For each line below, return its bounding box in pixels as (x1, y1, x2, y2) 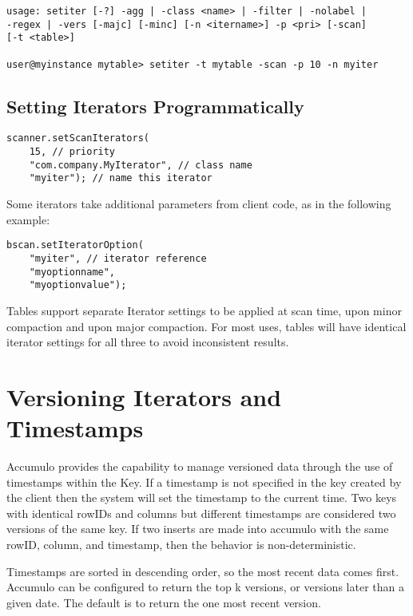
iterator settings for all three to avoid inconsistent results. (6, 334, 289, 350)
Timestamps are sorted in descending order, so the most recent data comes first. (6, 563, 399, 579)
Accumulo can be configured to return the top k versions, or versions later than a (6, 578, 404, 595)
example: (6, 211, 50, 227)
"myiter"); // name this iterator (29, 172, 212, 184)
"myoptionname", (29, 266, 116, 278)
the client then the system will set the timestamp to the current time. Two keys (6, 489, 397, 506)
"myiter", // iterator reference (29, 252, 207, 264)
